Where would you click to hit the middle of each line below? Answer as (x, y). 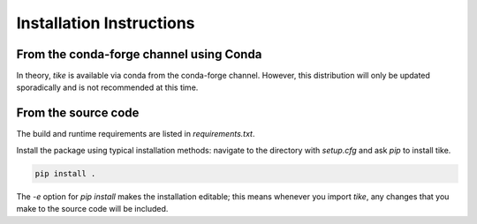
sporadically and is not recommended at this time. (107, 87)
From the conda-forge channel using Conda (139, 54)
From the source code (78, 113)
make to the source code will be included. (92, 209)
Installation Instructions (106, 23)
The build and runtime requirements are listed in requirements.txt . (136, 134)
